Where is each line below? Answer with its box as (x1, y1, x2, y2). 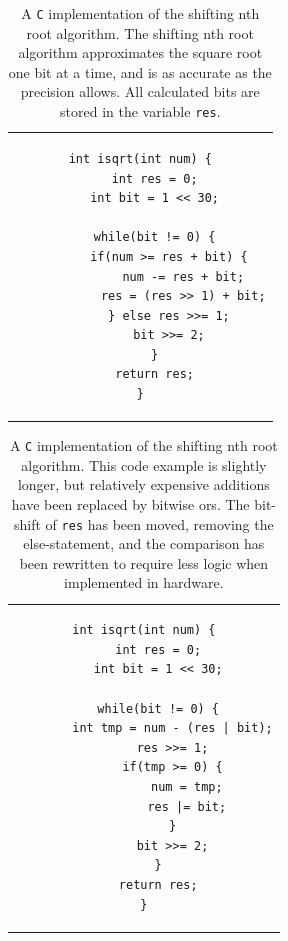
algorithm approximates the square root (18, 42, 263, 63)
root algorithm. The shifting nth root (26, 22, 254, 43)
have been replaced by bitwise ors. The (11, 494, 250, 514)
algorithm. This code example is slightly (21, 454, 267, 475)
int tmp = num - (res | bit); (72, 721, 273, 736)
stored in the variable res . (60, 101, 221, 122)
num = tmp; (151, 780, 223, 795)
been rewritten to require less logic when (19, 552, 269, 573)
